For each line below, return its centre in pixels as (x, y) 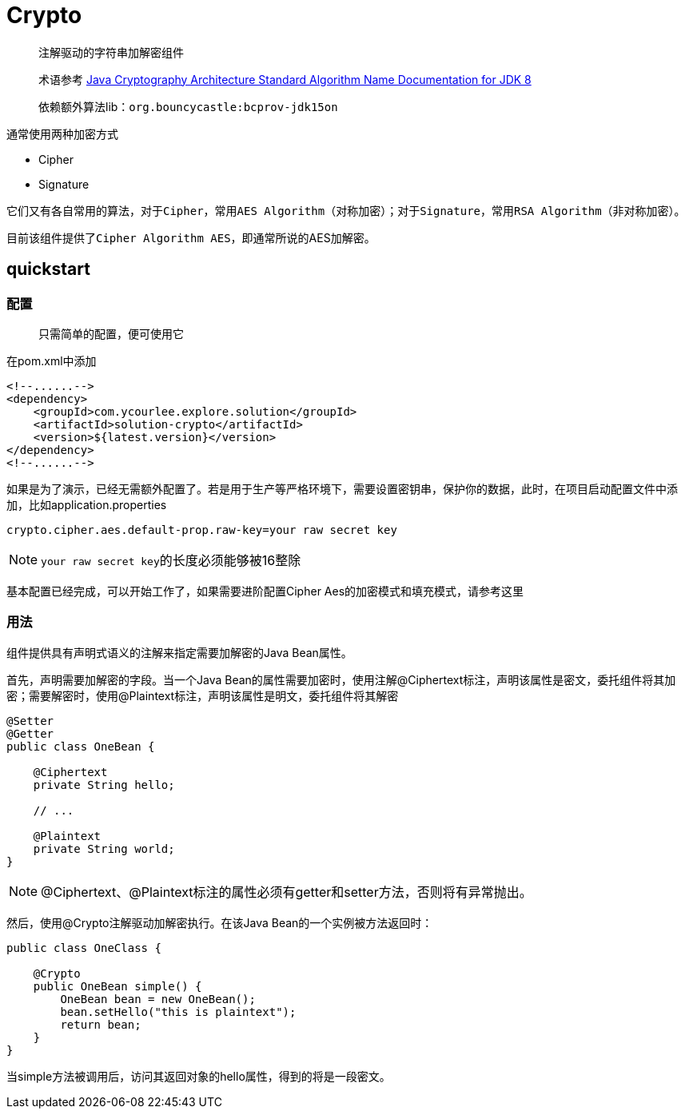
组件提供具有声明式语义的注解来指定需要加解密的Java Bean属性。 (179, 652)
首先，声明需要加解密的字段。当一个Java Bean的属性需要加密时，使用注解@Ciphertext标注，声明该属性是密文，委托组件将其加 (341, 679)
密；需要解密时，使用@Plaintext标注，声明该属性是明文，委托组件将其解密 (203, 695)
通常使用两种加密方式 (62, 133)
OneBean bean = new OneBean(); (158, 999)
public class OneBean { (81, 746)
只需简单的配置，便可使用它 (111, 333)
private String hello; (104, 784)
